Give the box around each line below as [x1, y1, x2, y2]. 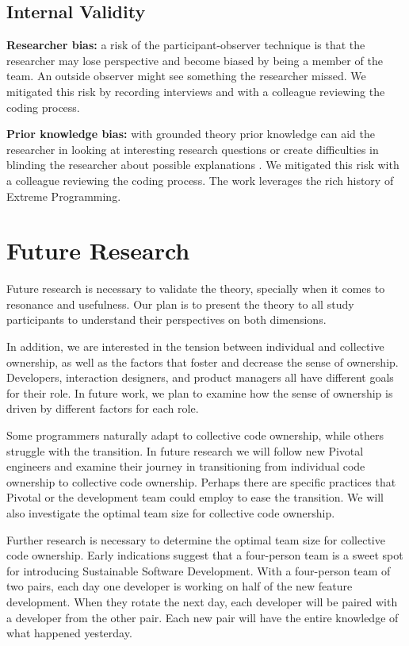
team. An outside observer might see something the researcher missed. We [6, 67, 366, 84]
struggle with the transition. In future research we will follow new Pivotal [6, 442, 364, 459]
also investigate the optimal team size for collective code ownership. [6, 504, 335, 521]
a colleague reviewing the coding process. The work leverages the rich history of [6, 171, 394, 188]
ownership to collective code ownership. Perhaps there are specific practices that [6, 473, 396, 490]
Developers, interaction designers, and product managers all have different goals [6, 369, 394, 386]
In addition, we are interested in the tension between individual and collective [6, 338, 384, 355]
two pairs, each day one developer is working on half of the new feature [6, 578, 353, 594]
